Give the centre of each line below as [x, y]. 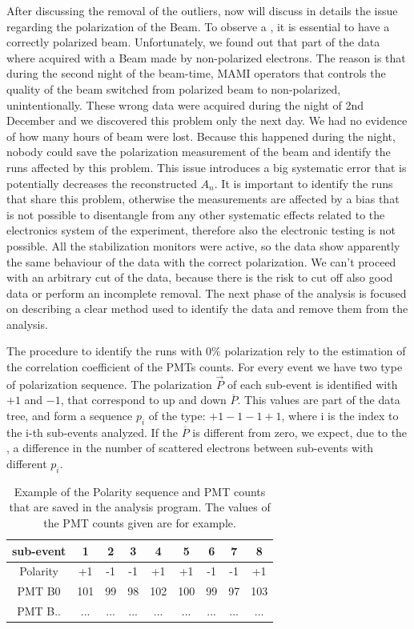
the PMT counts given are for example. [140, 523]
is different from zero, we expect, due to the [300, 432]
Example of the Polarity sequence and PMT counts [140, 491]
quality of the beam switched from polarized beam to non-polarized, [174, 88]
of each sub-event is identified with [312, 384]
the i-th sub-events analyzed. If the [92, 432]
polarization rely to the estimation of [315, 351]
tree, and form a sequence [70, 416]
